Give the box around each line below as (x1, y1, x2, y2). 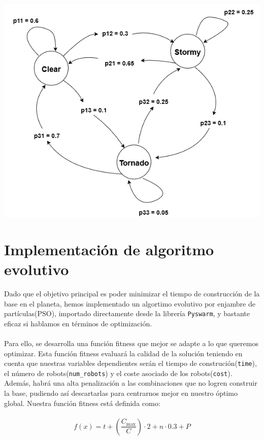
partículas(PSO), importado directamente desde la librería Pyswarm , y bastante (4, 308, 250, 319)
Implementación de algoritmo (4, 239, 214, 259)
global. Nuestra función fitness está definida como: (4, 397, 160, 408)
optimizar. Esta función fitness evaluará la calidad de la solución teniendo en (4, 348, 243, 358)
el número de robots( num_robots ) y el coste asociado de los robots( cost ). (4, 367, 233, 378)
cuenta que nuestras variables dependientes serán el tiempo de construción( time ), (4, 358, 257, 368)
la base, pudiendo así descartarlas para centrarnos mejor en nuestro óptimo (4, 388, 238, 398)
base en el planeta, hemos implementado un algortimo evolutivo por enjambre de (4, 298, 255, 309)
